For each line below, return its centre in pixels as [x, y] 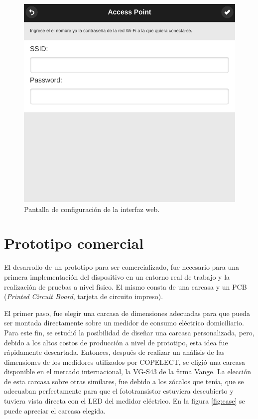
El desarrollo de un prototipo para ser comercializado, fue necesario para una [122, 267]
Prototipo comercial [74, 243]
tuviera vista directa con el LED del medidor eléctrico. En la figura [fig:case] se [125, 401]
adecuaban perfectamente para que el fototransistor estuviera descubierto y [119, 391]
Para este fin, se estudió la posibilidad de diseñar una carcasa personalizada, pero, [129, 332]
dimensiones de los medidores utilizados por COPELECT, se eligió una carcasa [125, 362]
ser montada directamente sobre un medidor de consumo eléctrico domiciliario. [124, 323]
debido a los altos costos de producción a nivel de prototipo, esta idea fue [116, 342]
